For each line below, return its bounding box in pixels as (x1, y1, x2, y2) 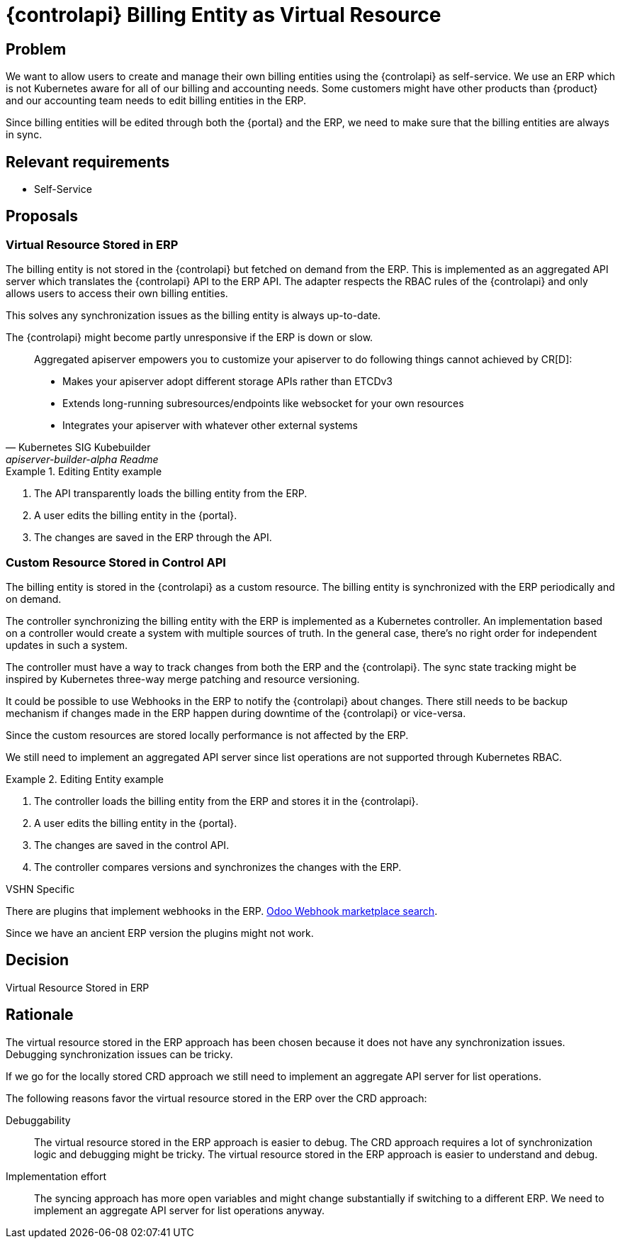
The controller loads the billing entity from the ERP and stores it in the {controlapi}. (34, 794, 419, 807)
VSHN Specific (6, 882, 75, 895)
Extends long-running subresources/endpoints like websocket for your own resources (62, 397, 464, 410)
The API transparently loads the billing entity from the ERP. (34, 487, 308, 500)
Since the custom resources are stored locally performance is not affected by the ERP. (6, 728, 409, 741)
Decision (6, 951, 69, 970)
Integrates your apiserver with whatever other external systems (62, 419, 358, 432)
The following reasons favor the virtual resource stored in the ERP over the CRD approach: (6, 1092, 427, 1104)
